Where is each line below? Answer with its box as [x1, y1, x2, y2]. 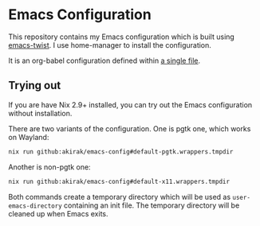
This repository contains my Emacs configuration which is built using [8, 32, 235, 41]
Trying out [8, 79, 61, 92]
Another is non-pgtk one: [8, 162, 91, 172]
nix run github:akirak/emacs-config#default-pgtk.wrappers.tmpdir [8, 147, 234, 156]
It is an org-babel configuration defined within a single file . [8, 56, 201, 65]
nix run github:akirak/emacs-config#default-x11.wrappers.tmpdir [8, 177, 230, 185]
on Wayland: [8, 132, 49, 142]
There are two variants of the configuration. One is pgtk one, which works [8, 123, 251, 133]
